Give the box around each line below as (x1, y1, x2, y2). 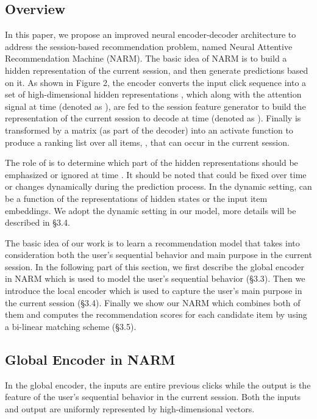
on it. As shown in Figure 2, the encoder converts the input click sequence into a (5, 76, 307, 88)
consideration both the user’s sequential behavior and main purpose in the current (5, 248, 312, 261)
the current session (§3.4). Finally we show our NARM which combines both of (5, 296, 301, 309)
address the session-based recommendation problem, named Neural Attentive (5, 40, 293, 52)
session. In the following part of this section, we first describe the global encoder (5, 260, 305, 273)
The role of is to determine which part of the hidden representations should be (5, 156, 298, 169)
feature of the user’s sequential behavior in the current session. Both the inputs (5, 390, 301, 403)
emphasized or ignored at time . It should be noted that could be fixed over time (5, 168, 307, 181)
